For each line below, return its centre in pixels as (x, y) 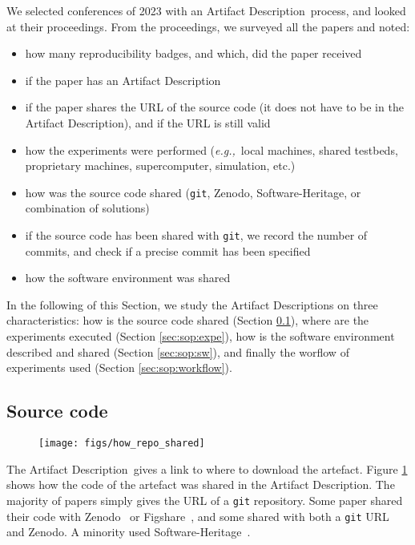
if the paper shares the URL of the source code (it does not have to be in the (214, 107)
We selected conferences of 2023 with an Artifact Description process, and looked (206, 10)
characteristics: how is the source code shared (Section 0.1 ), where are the (188, 320)
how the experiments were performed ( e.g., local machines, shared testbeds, (212, 149)
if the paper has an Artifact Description (123, 80)
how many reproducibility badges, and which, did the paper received (193, 53)
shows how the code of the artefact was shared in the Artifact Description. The (201, 484)
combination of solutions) (87, 208)
